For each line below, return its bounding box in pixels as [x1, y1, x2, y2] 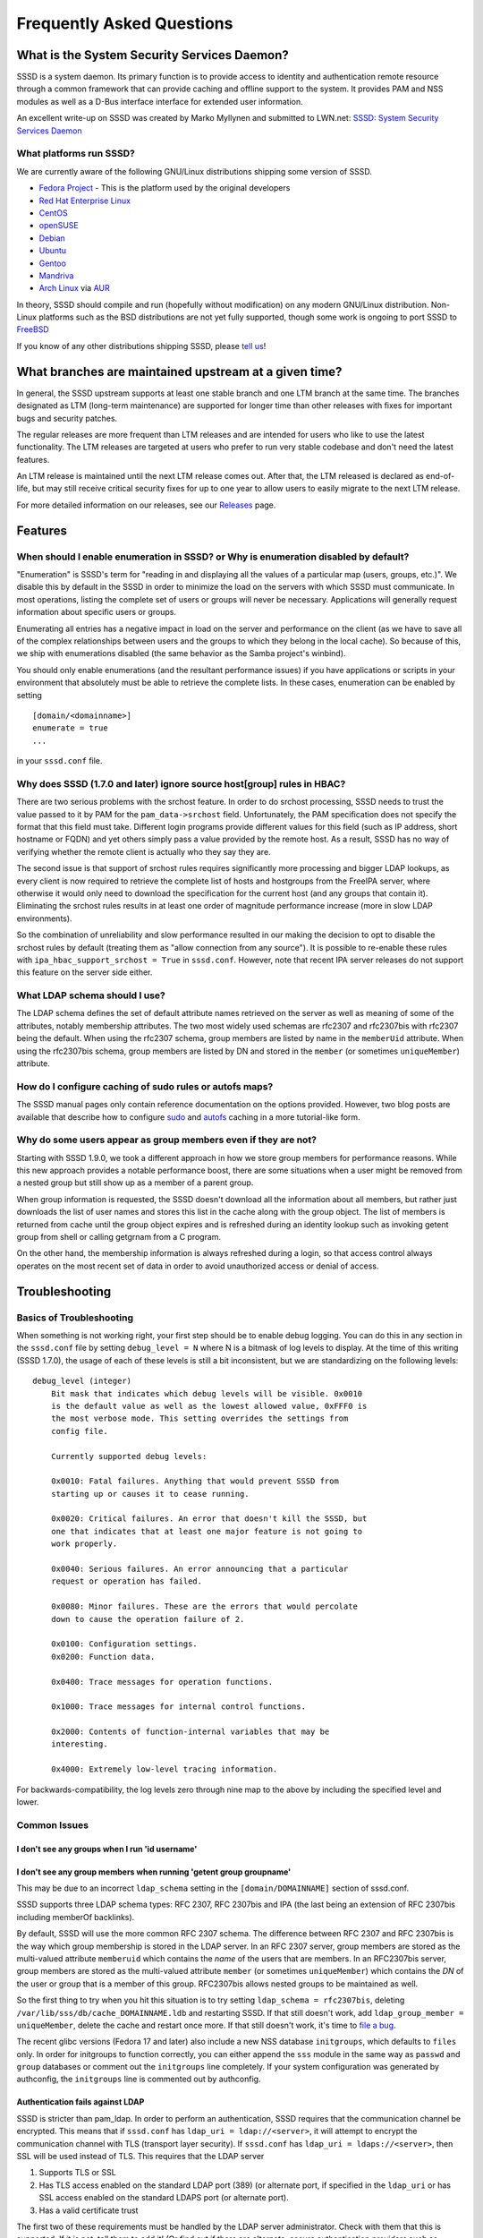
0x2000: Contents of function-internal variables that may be [50, 1727, 330, 1737]
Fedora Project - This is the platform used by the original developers [38, 183, 291, 193]
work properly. [50, 1539, 118, 1549]
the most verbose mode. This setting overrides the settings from [50, 1414, 349, 1423]
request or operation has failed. [50, 1576, 203, 1586]
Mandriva [38, 269, 74, 281]
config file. [50, 1426, 108, 1436]
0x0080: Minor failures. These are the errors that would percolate [50, 1602, 358, 1611]
